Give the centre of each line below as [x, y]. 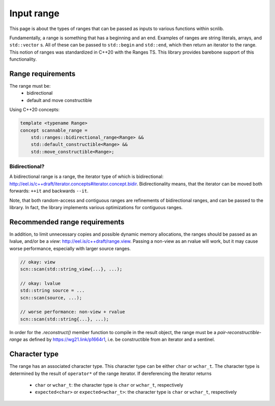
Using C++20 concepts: [34, 110]
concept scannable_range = [54, 130]
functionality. [23, 59]
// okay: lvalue [40, 283]
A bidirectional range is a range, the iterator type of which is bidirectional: [87, 176]
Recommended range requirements [67, 222]
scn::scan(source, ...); [51, 298]
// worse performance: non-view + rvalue [73, 312]
